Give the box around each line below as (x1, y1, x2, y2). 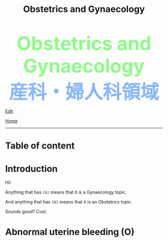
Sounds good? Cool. (5, 208, 47, 214)
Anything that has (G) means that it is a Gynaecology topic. (5, 189, 127, 195)
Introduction (5, 163, 58, 174)
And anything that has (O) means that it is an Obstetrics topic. (5, 199, 132, 205)
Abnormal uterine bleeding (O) (5, 226, 135, 237)
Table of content (5, 140, 75, 151)
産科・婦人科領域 (9, 80, 159, 103)
